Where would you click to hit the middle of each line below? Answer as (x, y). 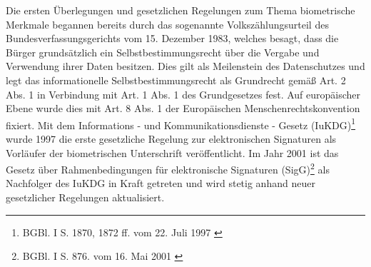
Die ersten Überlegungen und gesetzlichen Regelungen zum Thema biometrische (181, 10)
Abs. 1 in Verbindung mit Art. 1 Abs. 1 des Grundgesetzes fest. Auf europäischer (183, 94)
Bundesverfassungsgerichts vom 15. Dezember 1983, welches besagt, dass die (172, 38)
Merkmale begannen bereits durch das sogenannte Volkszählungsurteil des (167, 24)
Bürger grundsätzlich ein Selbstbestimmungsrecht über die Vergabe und (163, 52)
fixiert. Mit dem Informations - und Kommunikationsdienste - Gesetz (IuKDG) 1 (181, 124)
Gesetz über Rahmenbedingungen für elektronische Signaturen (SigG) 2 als (168, 168)
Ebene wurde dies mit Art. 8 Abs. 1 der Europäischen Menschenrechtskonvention (183, 108)
